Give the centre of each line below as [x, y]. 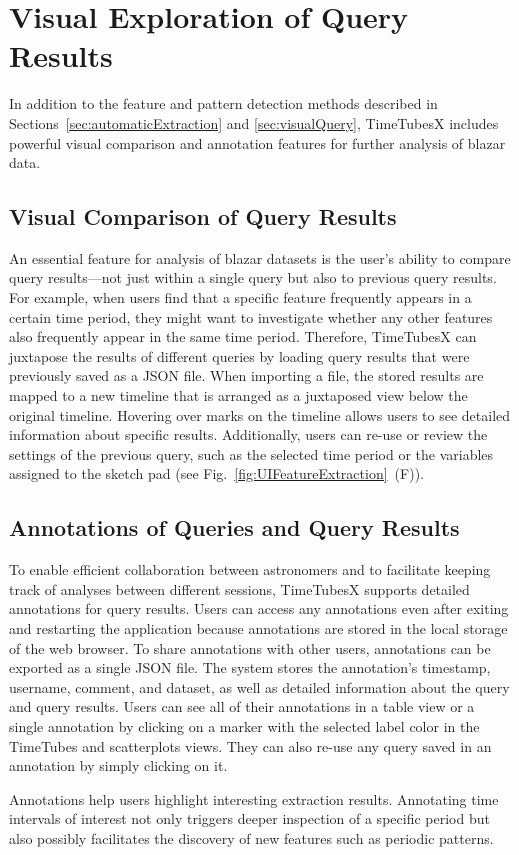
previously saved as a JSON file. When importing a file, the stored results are [246, 375]
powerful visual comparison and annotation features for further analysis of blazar [257, 142]
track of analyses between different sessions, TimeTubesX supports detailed [239, 588]
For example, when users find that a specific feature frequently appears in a [240, 297]
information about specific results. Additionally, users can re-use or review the [248, 434]
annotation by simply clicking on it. [118, 765]
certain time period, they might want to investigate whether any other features [251, 316]
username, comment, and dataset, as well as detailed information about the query [259, 686]
